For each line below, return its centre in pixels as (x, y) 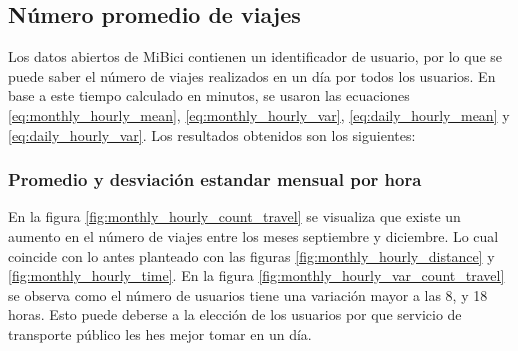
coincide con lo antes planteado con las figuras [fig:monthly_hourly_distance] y (251, 255)
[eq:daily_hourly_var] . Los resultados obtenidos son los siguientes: (212, 134)
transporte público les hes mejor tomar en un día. (160, 333)
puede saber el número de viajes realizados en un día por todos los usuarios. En (252, 75)
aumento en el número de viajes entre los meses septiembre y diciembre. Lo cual (253, 235)
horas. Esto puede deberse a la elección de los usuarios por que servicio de (235, 314)
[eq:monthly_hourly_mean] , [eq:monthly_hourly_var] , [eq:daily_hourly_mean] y (259, 114)
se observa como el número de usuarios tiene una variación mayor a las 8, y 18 (248, 294)
